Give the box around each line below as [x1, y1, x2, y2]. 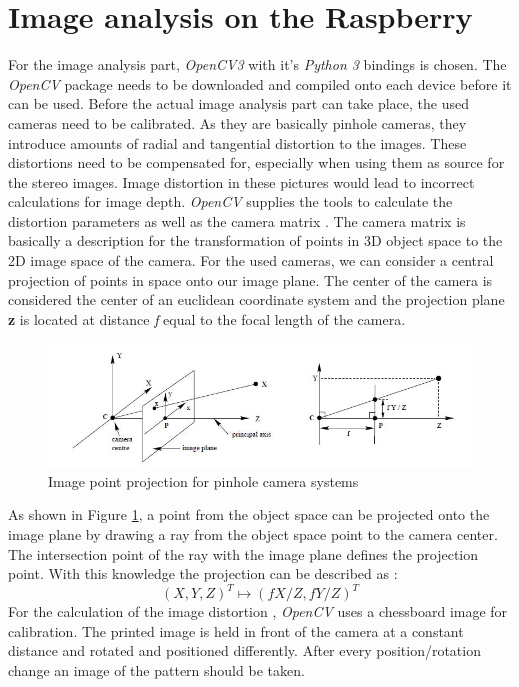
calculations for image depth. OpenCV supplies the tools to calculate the [8, 191, 453, 212]
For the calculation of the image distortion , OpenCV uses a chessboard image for [8, 601, 508, 622]
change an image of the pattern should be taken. [8, 660, 305, 681]
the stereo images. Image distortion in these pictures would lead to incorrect [8, 171, 475, 192]
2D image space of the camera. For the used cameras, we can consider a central [8, 250, 494, 271]
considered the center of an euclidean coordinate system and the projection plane [8, 289, 505, 310]
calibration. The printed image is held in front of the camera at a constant [8, 620, 464, 641]
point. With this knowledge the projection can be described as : [8, 563, 398, 584]
